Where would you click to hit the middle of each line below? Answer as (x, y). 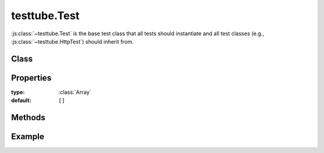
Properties (31, 78)
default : (21, 100)
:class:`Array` (75, 92)
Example (28, 137)
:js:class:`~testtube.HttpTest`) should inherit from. (73, 41)
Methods (28, 117)
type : (18, 92)
